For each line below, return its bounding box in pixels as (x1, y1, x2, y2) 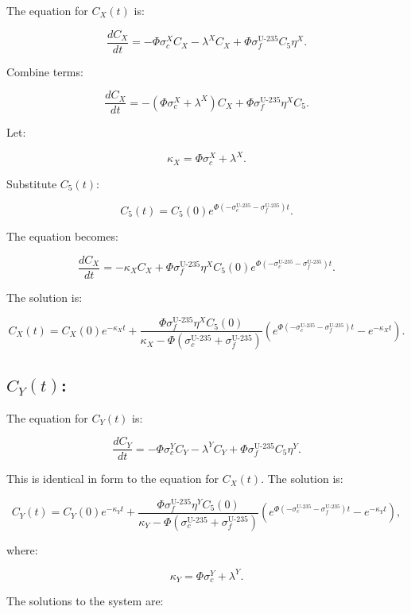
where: (6, 541, 38, 558)
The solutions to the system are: (6, 593, 164, 609)
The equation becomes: (6, 227, 118, 244)
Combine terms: (6, 63, 83, 79)
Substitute (6, 175, 57, 191)
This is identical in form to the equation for (6, 470, 219, 487)
